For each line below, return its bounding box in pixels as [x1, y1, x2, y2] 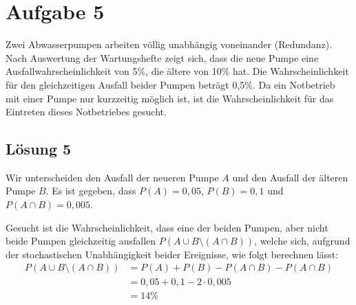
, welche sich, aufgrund [254, 234, 350, 248]
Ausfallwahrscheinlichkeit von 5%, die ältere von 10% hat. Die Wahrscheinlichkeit [6, 64, 349, 78]
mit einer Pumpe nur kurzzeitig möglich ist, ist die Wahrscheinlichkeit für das [6, 91, 334, 105]
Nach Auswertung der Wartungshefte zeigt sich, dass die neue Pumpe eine [6, 50, 319, 65]
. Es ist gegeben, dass [45, 183, 136, 198]
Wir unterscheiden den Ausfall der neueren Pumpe [6, 170, 219, 184]
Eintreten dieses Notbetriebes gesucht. [6, 104, 167, 119]
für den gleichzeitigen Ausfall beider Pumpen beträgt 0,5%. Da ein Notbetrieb [6, 77, 335, 91]
